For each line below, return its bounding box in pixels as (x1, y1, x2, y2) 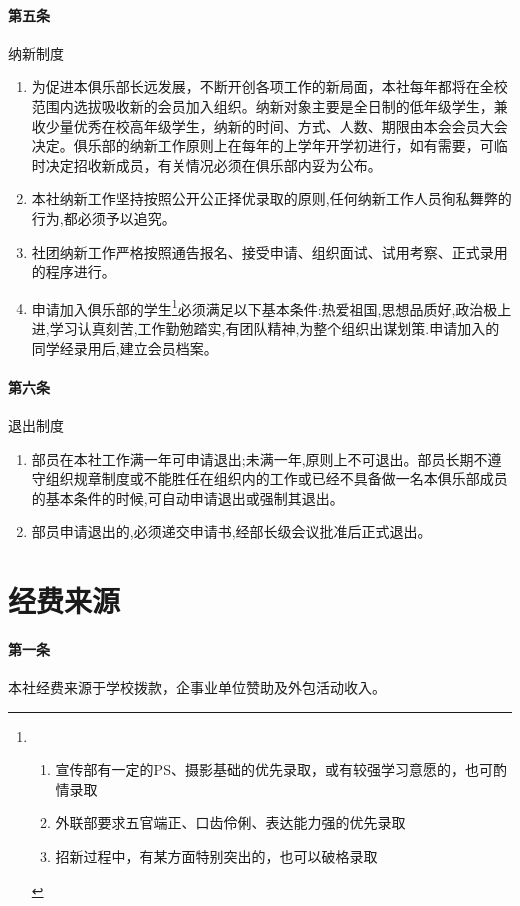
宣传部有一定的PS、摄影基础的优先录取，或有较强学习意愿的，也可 (55, 759, 493, 780)
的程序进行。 (31, 261, 116, 282)
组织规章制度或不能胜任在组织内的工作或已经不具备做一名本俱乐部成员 (45, 468, 508, 489)
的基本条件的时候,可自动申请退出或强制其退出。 (31, 487, 344, 508)
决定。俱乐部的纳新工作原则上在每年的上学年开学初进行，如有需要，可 (31, 135, 494, 156)
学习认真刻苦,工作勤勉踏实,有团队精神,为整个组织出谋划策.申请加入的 (49, 317, 500, 338)
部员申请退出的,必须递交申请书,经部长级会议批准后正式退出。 (31, 521, 432, 542)
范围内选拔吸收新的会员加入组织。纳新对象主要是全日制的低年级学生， (31, 95, 494, 116)
